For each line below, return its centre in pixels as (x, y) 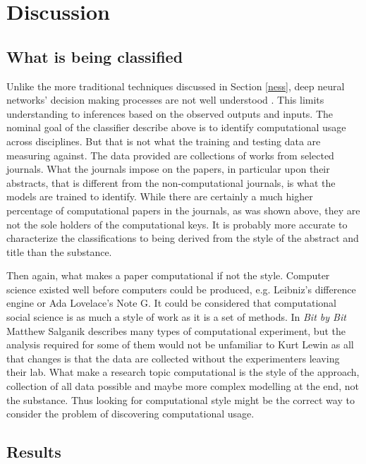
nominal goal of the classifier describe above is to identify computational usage (176, 127)
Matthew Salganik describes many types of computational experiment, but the (176, 330)
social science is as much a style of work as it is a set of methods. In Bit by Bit (176, 317)
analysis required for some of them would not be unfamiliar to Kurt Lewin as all (180, 344)
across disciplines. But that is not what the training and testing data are (164, 141)
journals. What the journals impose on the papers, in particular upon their (168, 169)
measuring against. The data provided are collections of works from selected (170, 155)
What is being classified (95, 56)
